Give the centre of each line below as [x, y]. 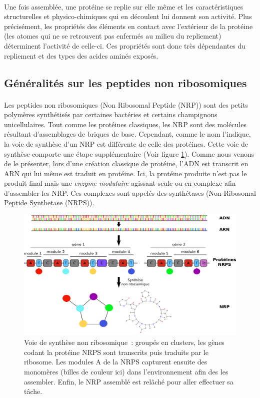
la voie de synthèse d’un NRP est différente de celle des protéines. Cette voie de [126, 143]
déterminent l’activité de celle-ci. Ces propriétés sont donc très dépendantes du [125, 45]
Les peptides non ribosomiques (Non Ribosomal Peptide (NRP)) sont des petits [126, 104]
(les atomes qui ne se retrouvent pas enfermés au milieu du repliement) [113, 36]
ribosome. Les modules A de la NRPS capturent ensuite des [116, 362]
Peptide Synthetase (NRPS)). [49, 203]
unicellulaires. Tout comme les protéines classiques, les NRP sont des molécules [125, 124]
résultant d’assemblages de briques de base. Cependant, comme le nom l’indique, [127, 134]
